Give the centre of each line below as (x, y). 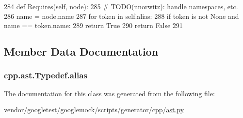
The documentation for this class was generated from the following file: (109, 93)
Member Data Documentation (81, 52)
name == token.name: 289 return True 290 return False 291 (93, 25)
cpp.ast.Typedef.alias (46, 75)
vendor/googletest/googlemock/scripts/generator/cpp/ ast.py (94, 110)
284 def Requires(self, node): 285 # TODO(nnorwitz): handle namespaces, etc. (121, 6)
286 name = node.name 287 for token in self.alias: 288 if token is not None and (121, 16)
